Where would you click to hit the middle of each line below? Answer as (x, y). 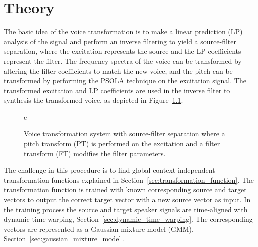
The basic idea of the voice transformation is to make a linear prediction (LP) (123, 32)
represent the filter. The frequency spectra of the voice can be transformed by (123, 61)
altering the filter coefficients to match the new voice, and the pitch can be (118, 71)
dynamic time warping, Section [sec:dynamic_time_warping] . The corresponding (128, 219)
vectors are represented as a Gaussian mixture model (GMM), (99, 228)
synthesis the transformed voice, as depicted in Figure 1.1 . (94, 100)
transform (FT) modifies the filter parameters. (95, 153)
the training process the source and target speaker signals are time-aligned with (126, 209)
